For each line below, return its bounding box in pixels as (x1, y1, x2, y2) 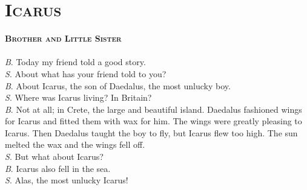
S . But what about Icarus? (5, 150, 104, 163)
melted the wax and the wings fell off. (5, 138, 145, 151)
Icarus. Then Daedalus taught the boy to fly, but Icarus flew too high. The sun (5, 126, 298, 139)
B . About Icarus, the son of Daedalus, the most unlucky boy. (5, 79, 231, 92)
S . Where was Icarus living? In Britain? (5, 91, 152, 104)
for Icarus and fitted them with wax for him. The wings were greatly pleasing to (5, 115, 302, 127)
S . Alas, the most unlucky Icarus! (5, 174, 128, 186)
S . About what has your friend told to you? (5, 67, 167, 80)
